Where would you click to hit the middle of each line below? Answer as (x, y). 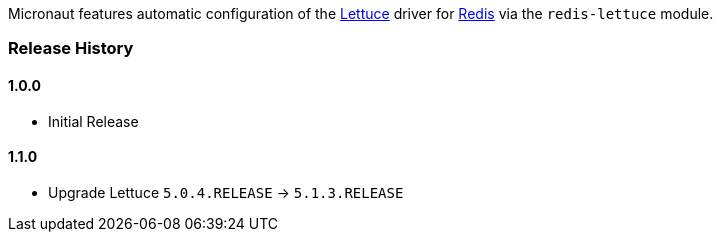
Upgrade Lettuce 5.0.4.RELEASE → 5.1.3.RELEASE (226, 192)
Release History (71, 48)
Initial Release (93, 121)
